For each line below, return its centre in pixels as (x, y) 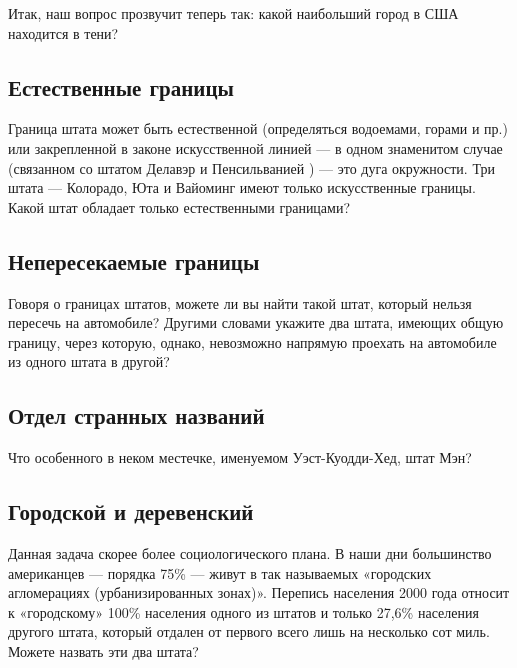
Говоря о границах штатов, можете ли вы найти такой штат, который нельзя (240, 302)
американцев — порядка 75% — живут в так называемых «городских (220, 572)
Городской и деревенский (131, 511)
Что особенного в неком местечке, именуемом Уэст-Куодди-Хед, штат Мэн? (240, 457)
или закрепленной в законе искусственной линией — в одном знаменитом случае (255, 147)
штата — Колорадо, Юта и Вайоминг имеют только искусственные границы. (242, 187)
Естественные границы (121, 86)
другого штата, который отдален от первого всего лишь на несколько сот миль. (249, 631)
